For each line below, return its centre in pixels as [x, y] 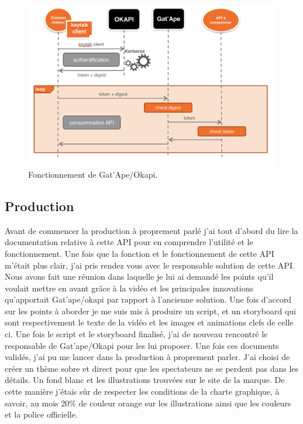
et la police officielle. [41, 414]
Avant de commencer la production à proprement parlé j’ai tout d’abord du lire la [151, 230]
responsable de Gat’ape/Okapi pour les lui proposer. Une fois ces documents [142, 345]
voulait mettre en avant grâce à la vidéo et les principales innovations [129, 288]
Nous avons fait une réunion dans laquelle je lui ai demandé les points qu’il [139, 277]
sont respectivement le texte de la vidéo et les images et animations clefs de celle [149, 322]
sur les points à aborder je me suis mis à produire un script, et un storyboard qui [150, 311]
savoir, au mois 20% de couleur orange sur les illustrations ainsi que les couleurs [148, 403]
